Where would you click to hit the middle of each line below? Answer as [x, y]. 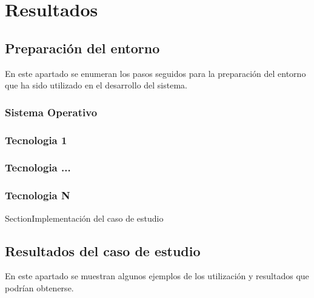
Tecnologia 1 [36, 140]
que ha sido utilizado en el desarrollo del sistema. [96, 85]
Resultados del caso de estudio [103, 250]
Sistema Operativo [51, 112]
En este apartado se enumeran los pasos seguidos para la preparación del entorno [155, 73]
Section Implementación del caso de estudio [84, 218]
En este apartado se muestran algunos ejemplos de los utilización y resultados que [157, 276]
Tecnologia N [38, 195]
